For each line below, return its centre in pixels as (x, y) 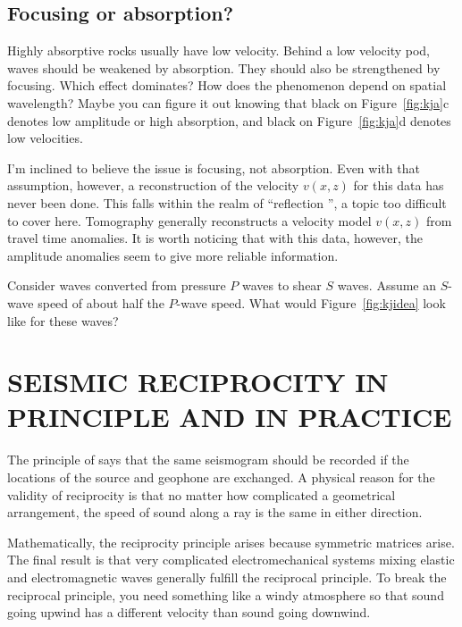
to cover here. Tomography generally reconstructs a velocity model (189, 220)
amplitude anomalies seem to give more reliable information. (173, 255)
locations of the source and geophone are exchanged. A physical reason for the (221, 477)
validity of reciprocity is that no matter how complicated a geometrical (202, 494)
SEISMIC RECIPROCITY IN (198, 382)
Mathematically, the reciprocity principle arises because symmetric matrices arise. (231, 542)
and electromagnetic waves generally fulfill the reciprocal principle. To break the (227, 577)
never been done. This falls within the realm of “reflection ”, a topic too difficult (227, 202)
